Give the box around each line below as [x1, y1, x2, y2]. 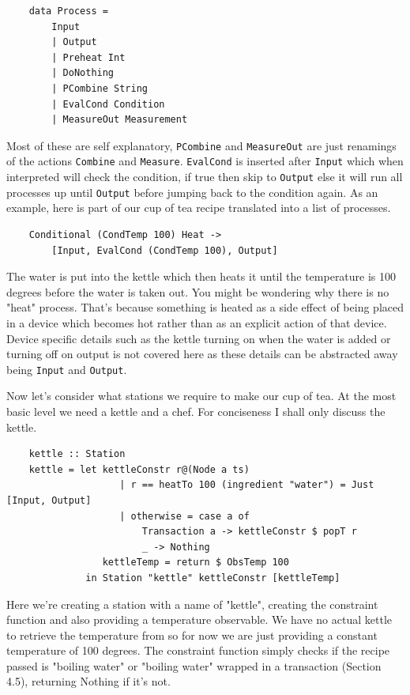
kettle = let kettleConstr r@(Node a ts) [28, 463, 250, 475]
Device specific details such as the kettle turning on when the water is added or [6, 330, 391, 346]
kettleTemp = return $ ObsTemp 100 [102, 557, 289, 568]
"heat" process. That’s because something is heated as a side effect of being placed [6, 299, 404, 315]
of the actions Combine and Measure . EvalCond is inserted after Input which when [6, 153, 404, 169]
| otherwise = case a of [119, 510, 250, 522]
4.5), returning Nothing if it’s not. [6, 673, 171, 689]
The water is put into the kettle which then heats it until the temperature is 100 [6, 268, 397, 285]
